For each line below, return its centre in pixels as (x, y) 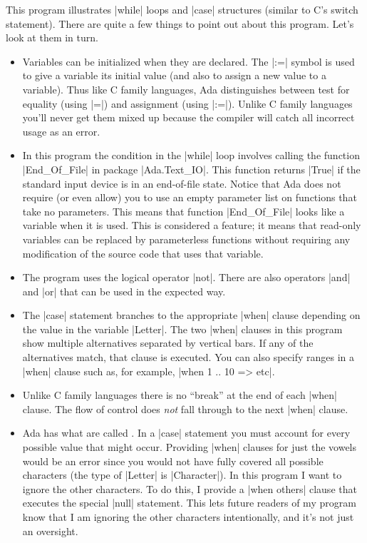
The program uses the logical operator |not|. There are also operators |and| (186, 277)
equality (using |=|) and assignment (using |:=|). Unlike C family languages (187, 103)
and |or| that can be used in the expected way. (124, 291)
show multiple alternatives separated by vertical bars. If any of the (168, 343)
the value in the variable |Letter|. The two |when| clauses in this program (182, 329)
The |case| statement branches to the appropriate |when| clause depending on (191, 315)
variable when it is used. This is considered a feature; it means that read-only (192, 225)
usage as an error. (61, 131)
